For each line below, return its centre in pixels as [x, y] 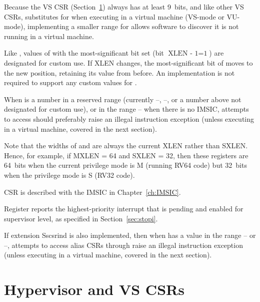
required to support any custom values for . [70, 82]
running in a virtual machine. [49, 36]
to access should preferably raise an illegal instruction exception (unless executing [129, 118]
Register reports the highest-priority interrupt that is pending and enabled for [124, 209]
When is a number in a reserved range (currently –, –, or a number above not [123, 99]
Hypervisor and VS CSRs [94, 289]
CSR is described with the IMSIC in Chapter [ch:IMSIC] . [92, 192]
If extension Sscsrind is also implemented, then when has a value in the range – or [130, 235]
